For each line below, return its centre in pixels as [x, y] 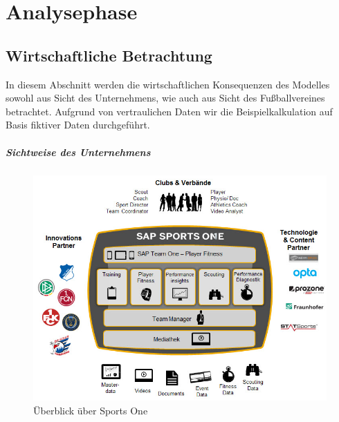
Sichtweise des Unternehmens [78, 152]
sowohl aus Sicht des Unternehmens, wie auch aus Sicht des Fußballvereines [165, 98]
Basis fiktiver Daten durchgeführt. [78, 125]
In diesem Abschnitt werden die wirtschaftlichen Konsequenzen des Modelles [168, 84]
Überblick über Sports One [91, 410]
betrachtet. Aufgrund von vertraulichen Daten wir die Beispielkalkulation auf [169, 111]
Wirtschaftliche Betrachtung [109, 55]
